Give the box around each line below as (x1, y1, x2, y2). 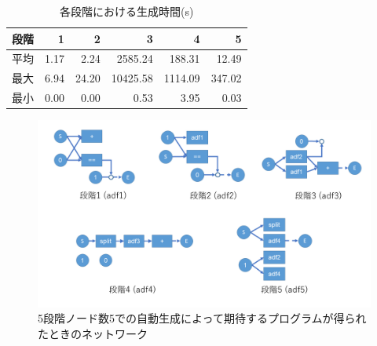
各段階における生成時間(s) (60, 3, 194, 19)
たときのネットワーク (38, 325, 148, 341)
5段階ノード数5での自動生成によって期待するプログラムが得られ (38, 310, 367, 326)
